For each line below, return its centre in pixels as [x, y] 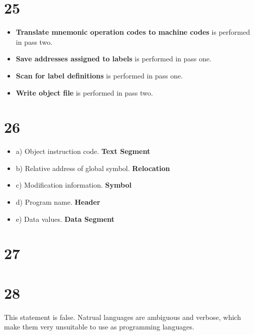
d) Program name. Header [58, 202]
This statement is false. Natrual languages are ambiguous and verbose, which [122, 317]
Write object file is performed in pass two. [84, 92]
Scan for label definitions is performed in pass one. [99, 75]
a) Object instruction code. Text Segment [83, 151]
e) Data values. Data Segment [65, 219]
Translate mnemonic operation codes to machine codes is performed [133, 32]
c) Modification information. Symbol [74, 185]
